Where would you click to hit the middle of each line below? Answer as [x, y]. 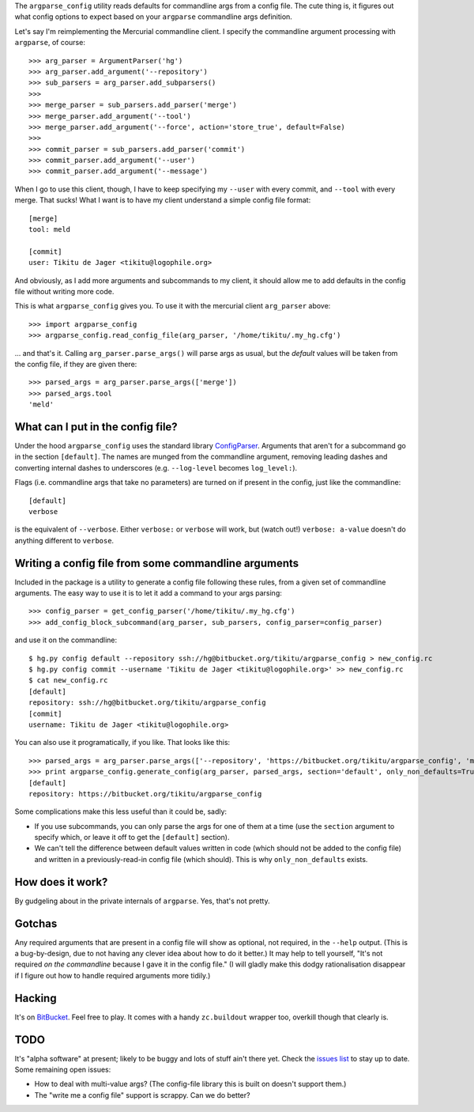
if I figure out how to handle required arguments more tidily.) [113, 975]
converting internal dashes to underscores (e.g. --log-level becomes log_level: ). [156, 467]
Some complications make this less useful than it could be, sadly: [121, 811]
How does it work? [61, 882]
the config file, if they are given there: [76, 364]
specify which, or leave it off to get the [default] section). [132, 838]
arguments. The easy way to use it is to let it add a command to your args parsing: [148, 593]
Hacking [36, 998]
